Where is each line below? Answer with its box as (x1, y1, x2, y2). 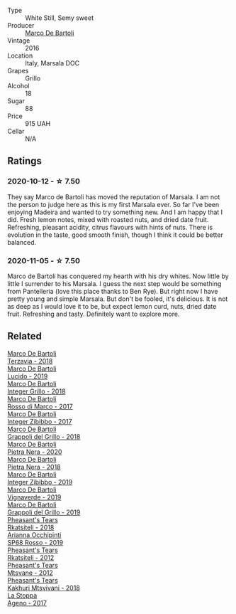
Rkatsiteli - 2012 (7, 553, 55, 561)
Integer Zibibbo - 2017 (7, 417, 72, 425)
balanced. (7, 238, 37, 246)
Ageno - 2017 (7, 598, 47, 607)
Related (7, 330, 43, 342)
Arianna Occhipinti (7, 530, 62, 539)
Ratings (7, 155, 43, 167)
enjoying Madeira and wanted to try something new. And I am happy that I (7, 208, 223, 216)
